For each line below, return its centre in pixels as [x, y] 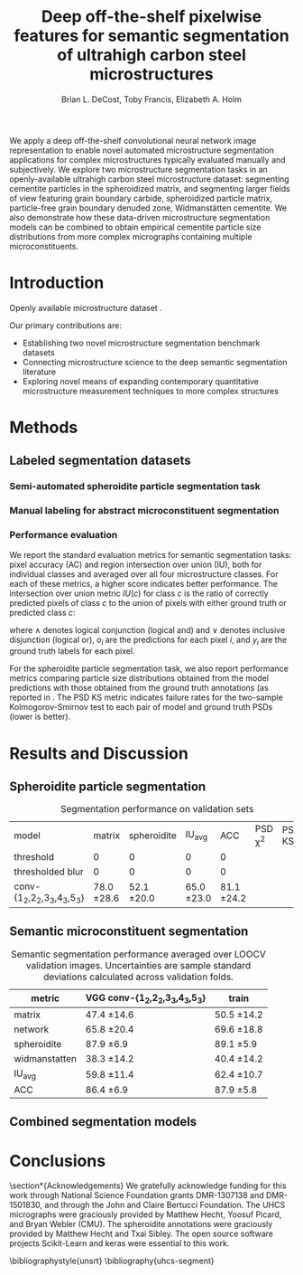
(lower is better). [40, 717]
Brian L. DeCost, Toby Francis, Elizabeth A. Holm [151, 99]
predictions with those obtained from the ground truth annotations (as [139, 688]
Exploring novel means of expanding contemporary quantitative [141, 381]
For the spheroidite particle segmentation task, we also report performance [149, 669]
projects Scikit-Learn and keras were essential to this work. [119, 1243]
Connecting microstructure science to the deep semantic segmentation [155, 362]
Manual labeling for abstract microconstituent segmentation [144, 511]
